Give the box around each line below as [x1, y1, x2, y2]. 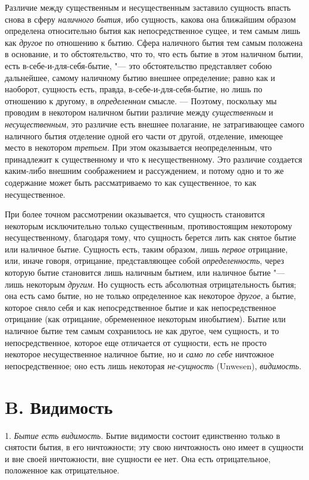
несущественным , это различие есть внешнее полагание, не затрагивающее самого [5, 117, 305, 130]
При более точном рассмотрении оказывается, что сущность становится [5, 208, 265, 220]
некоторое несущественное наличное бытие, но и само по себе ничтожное [5, 348, 274, 360]
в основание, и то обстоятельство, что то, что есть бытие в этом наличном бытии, [5, 48, 303, 60]
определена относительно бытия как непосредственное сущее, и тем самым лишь [5, 24, 301, 37]
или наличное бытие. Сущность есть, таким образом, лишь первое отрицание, [5, 242, 288, 255]
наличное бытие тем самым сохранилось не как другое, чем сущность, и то [5, 325, 279, 337]
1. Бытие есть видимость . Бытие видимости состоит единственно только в [5, 429, 280, 441]
